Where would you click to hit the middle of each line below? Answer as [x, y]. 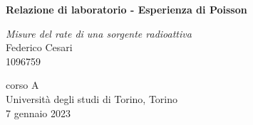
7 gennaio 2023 [38, 113]
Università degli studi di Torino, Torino [92, 98]
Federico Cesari [39, 47]
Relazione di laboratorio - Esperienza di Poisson [127, 9]
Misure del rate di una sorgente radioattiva [99, 33]
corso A [22, 85]
